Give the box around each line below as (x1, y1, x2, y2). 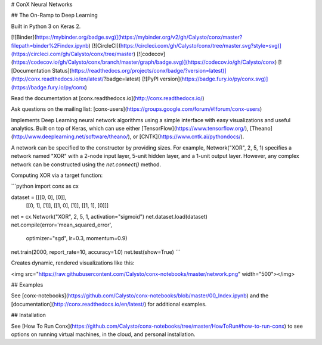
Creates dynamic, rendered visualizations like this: (11, 259, 135, 266)
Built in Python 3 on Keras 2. (11, 23, 81, 30)
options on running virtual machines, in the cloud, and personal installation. (11, 331, 196, 338)
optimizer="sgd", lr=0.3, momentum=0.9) (26, 235, 128, 242)
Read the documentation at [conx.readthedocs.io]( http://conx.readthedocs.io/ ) (11, 94, 205, 101)
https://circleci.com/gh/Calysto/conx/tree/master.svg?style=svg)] (120, 42, 281, 49)
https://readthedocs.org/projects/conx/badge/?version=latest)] (71, 67, 227, 74)
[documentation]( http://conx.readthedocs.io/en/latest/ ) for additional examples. (11, 300, 207, 307)
